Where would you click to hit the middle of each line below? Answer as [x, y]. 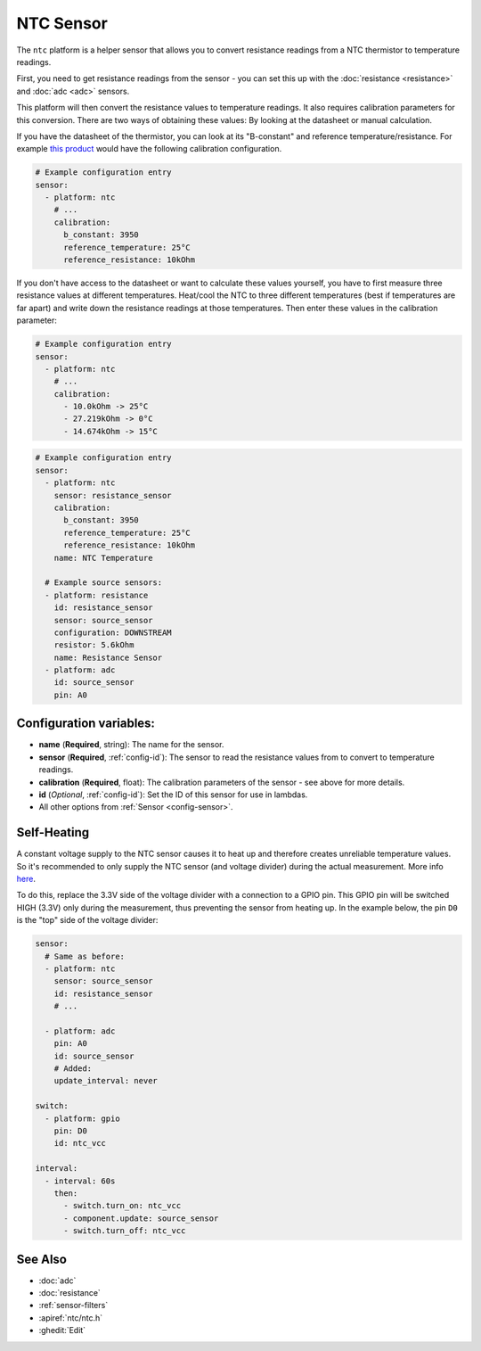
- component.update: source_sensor [141, 1218]
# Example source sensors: [104, 583]
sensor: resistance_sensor [113, 495]
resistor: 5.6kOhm [94, 645]
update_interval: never [106, 1081]
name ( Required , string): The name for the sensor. [131, 745]
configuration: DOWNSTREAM [113, 632]
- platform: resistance [97, 595]
